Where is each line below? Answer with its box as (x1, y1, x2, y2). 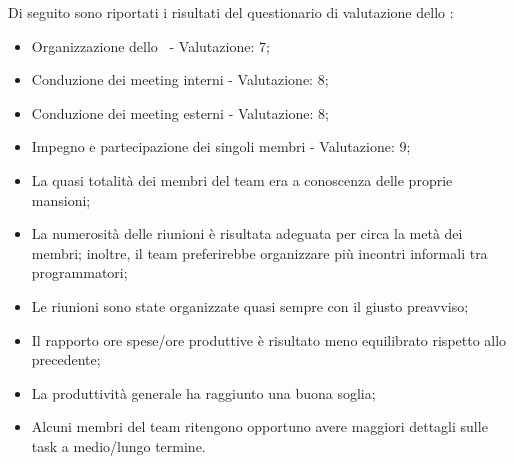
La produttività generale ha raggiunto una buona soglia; (31, 382, 376, 403)
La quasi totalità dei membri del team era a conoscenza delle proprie (31, 169, 453, 190)
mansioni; (31, 189, 91, 210)
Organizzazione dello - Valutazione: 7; (31, 35, 270, 56)
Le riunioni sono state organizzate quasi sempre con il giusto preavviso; (31, 295, 469, 316)
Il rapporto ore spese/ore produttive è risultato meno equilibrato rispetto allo (31, 329, 507, 350)
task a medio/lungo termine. (31, 435, 206, 456)
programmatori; (31, 262, 128, 283)
